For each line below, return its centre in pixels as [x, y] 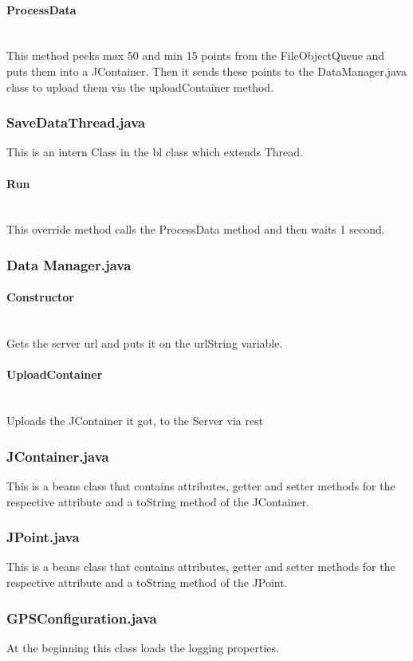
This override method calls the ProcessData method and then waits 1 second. [196, 229]
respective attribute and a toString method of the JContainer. [158, 501]
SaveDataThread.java [76, 122]
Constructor [40, 297]
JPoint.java [43, 537]
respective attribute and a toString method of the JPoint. [147, 582]
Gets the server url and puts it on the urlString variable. [145, 343]
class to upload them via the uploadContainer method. [140, 87]
